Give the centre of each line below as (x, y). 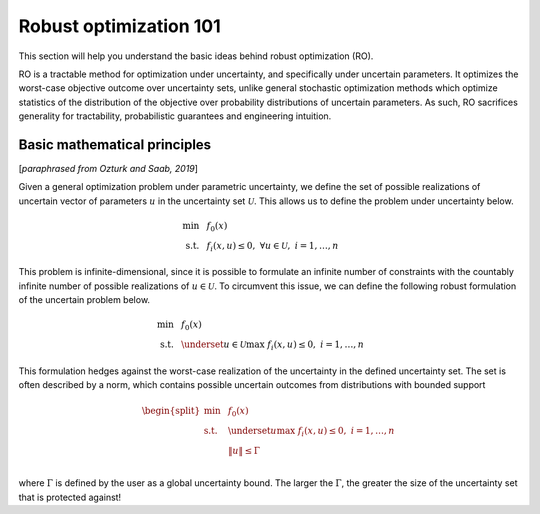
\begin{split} (171, 411)
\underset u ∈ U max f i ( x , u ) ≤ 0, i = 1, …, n (273, 345)
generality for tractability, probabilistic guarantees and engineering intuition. (175, 116)
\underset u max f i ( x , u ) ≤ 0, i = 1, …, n (311, 432)
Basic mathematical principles (115, 144)
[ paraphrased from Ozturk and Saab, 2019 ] (108, 169)
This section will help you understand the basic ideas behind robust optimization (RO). (196, 56)
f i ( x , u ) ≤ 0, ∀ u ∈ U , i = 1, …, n (272, 247)
